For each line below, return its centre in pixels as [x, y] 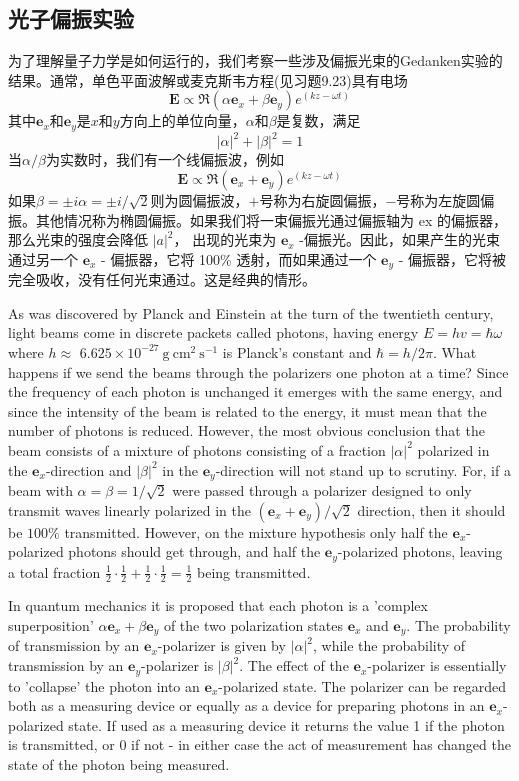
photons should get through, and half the [194, 551]
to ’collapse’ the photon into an [104, 685]
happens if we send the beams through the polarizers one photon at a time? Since [258, 371]
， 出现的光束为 [225, 239]
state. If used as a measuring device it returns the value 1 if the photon [286, 724]
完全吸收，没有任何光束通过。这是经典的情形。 [162, 279]
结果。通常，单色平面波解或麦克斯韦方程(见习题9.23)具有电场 [208, 79]
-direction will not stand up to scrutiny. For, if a [363, 469]
